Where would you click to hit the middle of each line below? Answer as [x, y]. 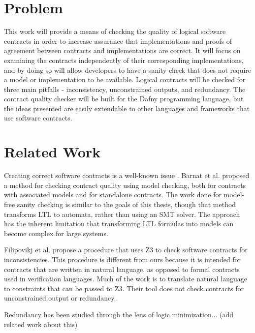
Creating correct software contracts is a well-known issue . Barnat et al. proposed [127, 175]
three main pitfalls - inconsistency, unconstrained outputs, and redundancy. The [125, 89]
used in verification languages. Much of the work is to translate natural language [126, 279]
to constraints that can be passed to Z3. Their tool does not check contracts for [124, 288]
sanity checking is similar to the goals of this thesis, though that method [127, 204]
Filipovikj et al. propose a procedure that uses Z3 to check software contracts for [126, 250]
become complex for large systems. [56, 233]
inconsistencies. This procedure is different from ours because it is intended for [123, 259]
